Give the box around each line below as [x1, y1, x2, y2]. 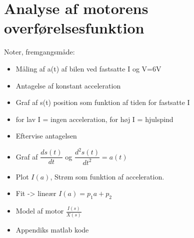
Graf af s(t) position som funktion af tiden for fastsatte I [15, 97, 190, 107]
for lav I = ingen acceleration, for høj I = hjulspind [15, 113, 173, 124]
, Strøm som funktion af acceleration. [50, 171, 164, 181]
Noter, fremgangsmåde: [4, 46, 75, 57]
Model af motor [15, 205, 64, 216]
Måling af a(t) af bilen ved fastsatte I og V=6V [15, 63, 161, 73]
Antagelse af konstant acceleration [15, 80, 121, 90]
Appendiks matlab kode [15, 224, 89, 234]
